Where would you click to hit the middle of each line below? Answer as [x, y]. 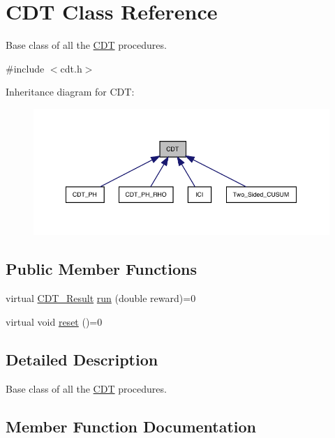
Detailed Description [82, 359]
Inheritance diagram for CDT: [70, 92]
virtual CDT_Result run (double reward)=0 [101, 298]
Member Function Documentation [131, 426]
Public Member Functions [101, 269]
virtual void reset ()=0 [54, 321]
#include [25, 68]
